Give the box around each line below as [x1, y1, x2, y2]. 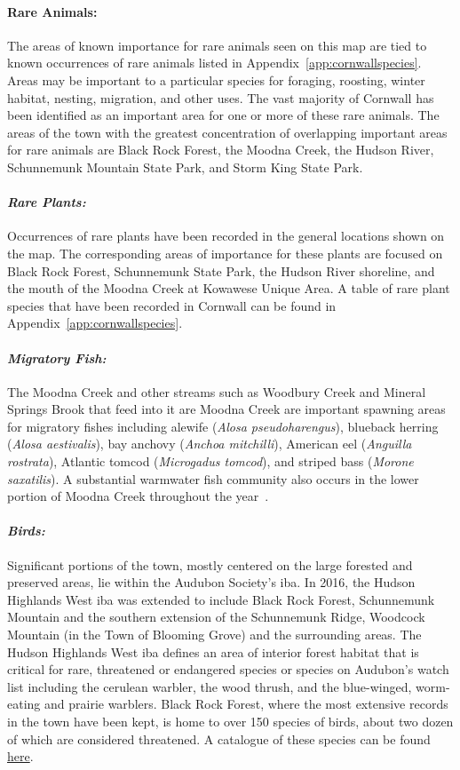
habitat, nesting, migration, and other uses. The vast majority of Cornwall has [7, 88, 434, 107]
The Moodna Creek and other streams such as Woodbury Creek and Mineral [7, 382, 426, 401]
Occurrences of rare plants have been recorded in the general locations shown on [7, 226, 445, 245]
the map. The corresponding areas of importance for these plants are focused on [7, 243, 443, 262]
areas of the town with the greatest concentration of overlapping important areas [7, 123, 448, 141]
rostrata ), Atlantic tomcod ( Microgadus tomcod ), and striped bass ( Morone [7, 452, 414, 471]
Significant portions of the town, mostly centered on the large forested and [7, 555, 413, 574]
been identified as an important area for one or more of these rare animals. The [7, 106, 440, 124]
